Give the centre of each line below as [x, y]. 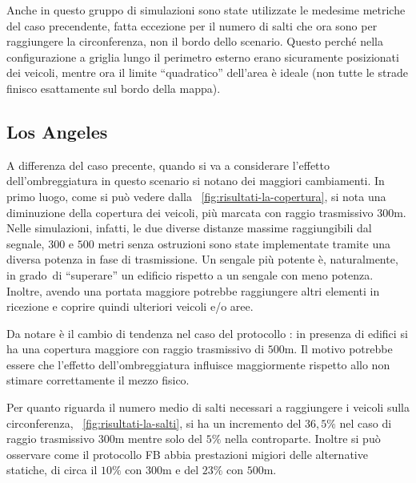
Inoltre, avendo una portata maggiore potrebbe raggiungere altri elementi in [193, 290]
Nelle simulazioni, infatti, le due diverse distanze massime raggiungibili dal [189, 228]
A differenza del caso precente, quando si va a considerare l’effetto [168, 165]
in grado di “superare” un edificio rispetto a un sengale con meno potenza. [190, 274]
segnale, [26, 243]
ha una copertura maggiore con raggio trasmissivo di [136, 349]
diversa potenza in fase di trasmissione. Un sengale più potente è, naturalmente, [202, 259]
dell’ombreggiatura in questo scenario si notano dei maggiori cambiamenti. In [196, 181]
